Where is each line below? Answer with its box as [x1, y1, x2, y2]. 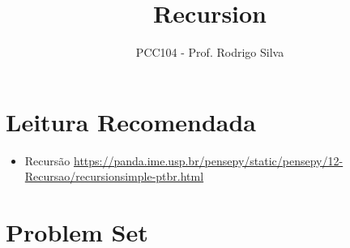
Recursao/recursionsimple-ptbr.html [24, 168, 204, 185]
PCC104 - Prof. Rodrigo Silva [135, 44, 284, 61]
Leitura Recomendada [6, 105, 257, 138]
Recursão [24, 152, 70, 169]
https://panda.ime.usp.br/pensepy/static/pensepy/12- [73, 152, 344, 169]
